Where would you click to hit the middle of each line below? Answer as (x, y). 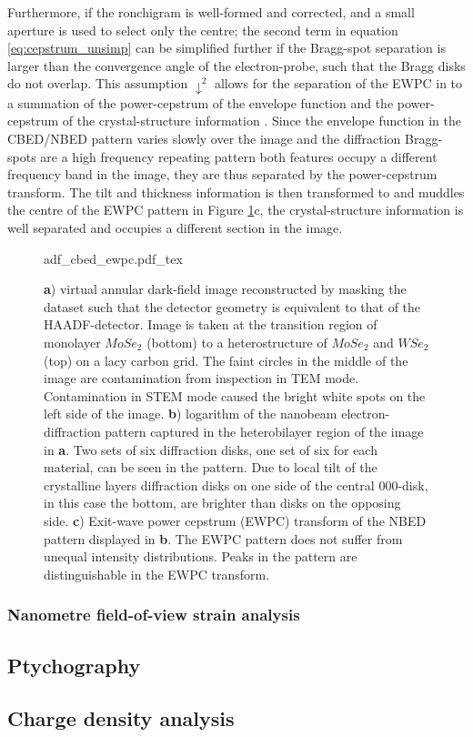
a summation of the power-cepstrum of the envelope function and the (201, 102)
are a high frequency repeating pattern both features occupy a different (239, 156)
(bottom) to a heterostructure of (237, 342)
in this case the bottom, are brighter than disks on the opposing (222, 503)
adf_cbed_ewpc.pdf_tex (113, 258)
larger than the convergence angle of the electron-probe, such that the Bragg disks (236, 65)
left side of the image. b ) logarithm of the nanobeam (191, 414)
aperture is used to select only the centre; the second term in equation (203, 30)
